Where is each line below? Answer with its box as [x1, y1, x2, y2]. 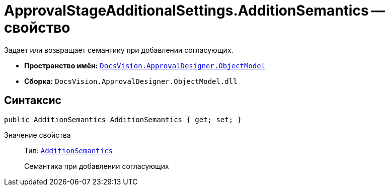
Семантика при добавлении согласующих [24, 161, 169, 170]
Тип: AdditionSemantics [24, 146, 113, 155]
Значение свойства [4, 130, 71, 139]
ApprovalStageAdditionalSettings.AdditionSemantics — [4, 2, 385, 19]
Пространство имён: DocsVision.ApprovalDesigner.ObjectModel [24, 61, 266, 70]
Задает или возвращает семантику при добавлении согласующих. [4, 45, 234, 54]
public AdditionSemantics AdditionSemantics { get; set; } [4, 115, 242, 124]
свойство [4, 19, 70, 36]
